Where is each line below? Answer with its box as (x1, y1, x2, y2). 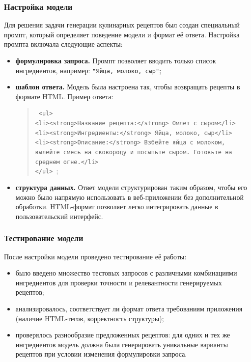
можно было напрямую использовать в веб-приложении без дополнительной (15, 192, 244, 202)
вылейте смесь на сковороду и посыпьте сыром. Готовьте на (35, 149, 232, 156)
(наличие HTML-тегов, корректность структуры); (15, 313, 164, 323)
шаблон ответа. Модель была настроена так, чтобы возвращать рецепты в (15, 82, 240, 92)
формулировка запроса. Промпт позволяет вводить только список (15, 56, 216, 65)
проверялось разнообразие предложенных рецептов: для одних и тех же (15, 330, 230, 340)
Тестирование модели (4, 232, 84, 244)
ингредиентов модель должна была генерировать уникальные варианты (15, 339, 228, 349)
